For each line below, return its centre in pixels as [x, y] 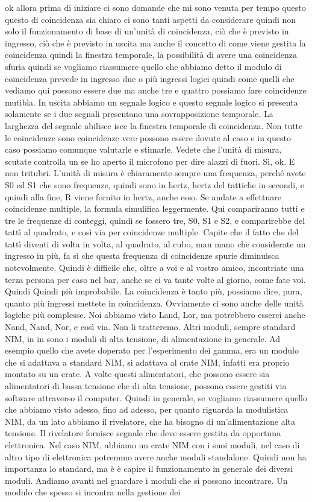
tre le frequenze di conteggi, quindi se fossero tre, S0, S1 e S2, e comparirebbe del [155, 220]
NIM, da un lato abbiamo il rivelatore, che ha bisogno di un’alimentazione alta [150, 421]
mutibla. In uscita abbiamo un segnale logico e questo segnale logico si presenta [151, 102]
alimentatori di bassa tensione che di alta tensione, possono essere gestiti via [146, 386]
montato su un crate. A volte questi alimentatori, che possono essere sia [137, 374]
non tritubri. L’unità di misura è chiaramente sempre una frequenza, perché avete [155, 173]
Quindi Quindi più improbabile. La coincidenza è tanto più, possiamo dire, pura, [154, 291]
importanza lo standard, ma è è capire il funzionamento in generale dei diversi [149, 469]
